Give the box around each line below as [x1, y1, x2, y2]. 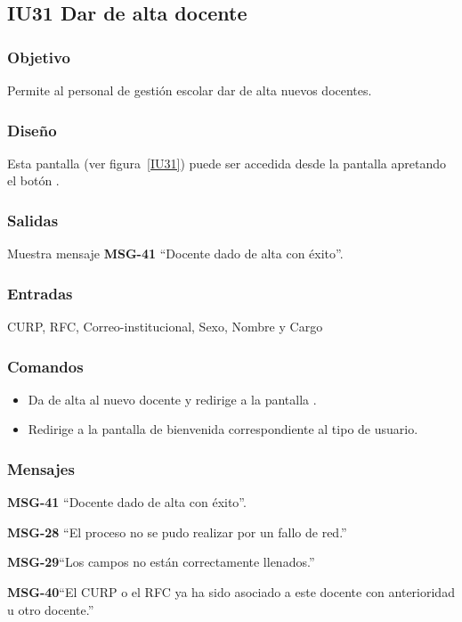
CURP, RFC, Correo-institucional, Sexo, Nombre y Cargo [7, 317, 323, 336]
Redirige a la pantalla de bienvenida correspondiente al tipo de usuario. [28, 420, 418, 438]
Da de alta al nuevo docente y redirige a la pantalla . [28, 389, 317, 408]
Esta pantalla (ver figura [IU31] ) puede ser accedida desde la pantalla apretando [7, 153, 446, 172]
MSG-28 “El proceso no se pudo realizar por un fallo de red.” [7, 522, 347, 541]
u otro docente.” [7, 600, 94, 618]
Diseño [7, 119, 57, 141]
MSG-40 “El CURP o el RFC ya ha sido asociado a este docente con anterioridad [7, 583, 455, 602]
